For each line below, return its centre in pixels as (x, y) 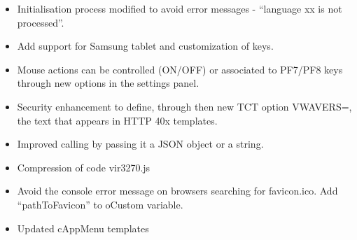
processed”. (41, 22)
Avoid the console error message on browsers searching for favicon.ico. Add (177, 191)
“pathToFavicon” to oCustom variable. (100, 204)
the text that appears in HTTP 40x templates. (117, 120)
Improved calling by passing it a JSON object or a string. (140, 144)
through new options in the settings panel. (108, 83)
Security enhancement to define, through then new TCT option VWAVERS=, (184, 106)
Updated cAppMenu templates (83, 228)
